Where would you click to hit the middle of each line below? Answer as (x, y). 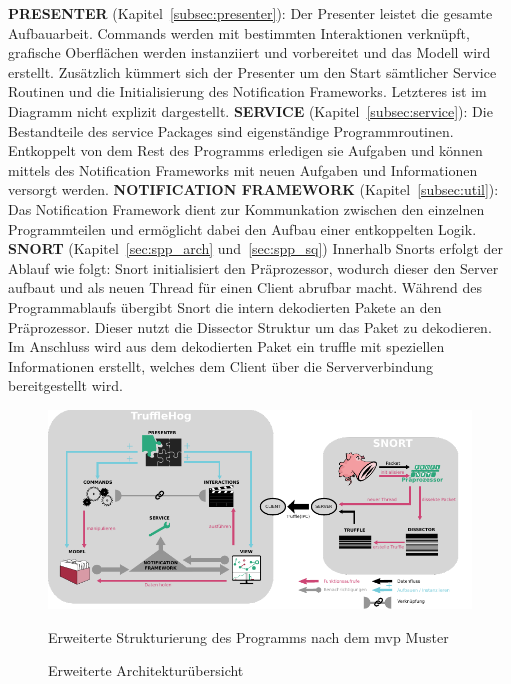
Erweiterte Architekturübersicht (146, 670)
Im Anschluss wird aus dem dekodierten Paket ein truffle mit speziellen (226, 346)
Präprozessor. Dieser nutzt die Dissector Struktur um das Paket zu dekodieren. (250, 326)
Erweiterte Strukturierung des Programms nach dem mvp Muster (248, 636)
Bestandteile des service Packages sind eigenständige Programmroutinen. (231, 130)
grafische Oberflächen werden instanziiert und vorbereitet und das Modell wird (249, 52)
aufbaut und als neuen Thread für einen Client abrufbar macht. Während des (245, 287)
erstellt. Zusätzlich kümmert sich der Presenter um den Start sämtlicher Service (252, 71)
